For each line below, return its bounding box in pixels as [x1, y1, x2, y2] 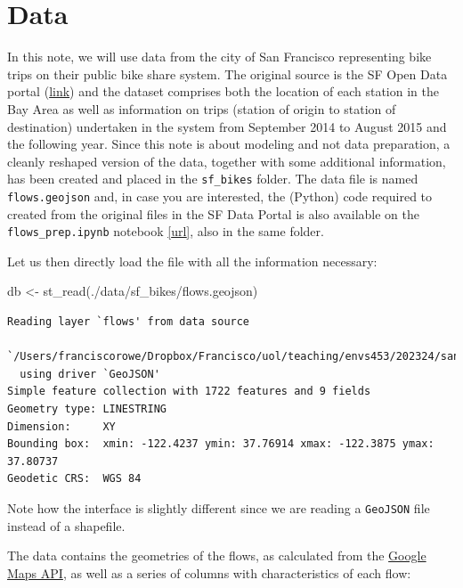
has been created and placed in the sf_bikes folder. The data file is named [7, 169, 418, 188]
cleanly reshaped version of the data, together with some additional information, [7, 151, 446, 170]
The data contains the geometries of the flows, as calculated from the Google [7, 546, 426, 565]
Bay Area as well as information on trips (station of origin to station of [7, 99, 396, 118]
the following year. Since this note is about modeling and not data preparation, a [7, 135, 451, 153]
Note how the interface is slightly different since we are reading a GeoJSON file [7, 498, 430, 517]
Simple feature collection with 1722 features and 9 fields [7, 385, 371, 398]
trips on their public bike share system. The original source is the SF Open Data [7, 64, 448, 83]
